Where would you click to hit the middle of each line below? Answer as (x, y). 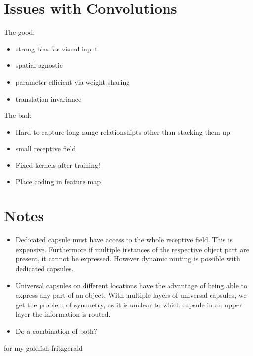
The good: (20, 32)
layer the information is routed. (63, 314)
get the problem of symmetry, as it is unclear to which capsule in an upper (129, 304)
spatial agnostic (39, 65)
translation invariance (48, 98)
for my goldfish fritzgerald (43, 347)
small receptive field (46, 148)
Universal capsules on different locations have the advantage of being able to (131, 285)
